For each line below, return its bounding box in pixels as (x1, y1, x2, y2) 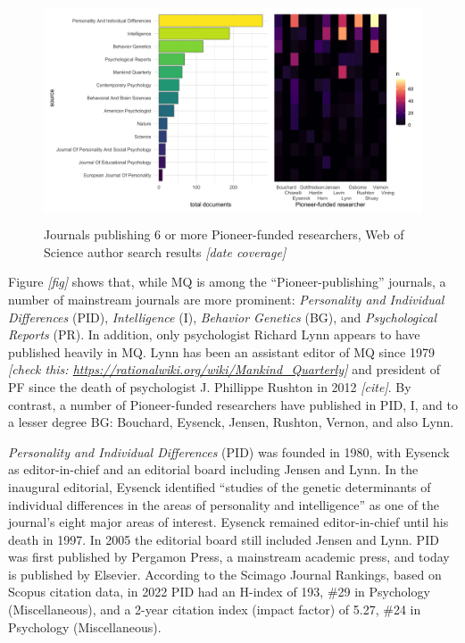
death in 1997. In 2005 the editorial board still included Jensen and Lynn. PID (8, 530, 439, 548)
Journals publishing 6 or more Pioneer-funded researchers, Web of (44, 225, 404, 244)
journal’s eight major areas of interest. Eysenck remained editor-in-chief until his (8, 513, 449, 531)
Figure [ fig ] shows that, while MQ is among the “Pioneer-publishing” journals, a (8, 272, 446, 291)
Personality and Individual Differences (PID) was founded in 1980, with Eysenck (8, 442, 450, 461)
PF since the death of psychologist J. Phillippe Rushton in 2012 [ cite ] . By (8, 377, 411, 396)
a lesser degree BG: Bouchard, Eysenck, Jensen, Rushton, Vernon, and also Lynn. (8, 413, 454, 431)
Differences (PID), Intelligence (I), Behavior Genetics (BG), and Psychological (8, 307, 437, 326)
